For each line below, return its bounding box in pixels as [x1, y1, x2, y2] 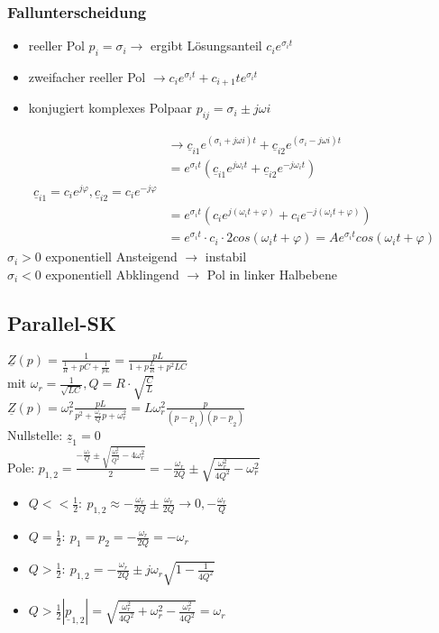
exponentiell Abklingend [45, 264, 179, 283]
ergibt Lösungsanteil [151, 36, 262, 55]
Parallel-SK [7, 308, 116, 336]
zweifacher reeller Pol [28, 68, 146, 87]
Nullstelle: [7, 426, 63, 445]
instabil [205, 247, 247, 266]
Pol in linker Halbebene [206, 264, 337, 283]
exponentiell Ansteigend [45, 247, 178, 266]
